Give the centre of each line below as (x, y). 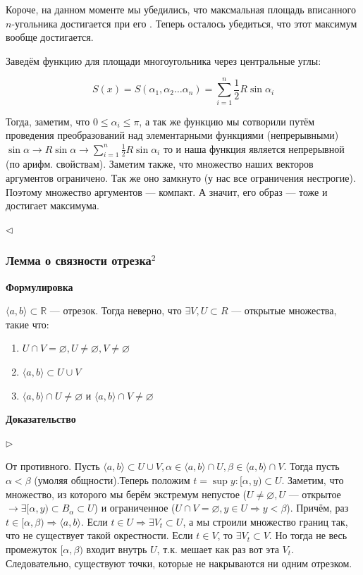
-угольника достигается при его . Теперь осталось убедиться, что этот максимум (184, 23)
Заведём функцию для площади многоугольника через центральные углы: (164, 60)
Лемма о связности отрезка (79, 260)
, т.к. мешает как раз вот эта (218, 549)
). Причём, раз (318, 508)
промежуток (31, 549)
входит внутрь (117, 549)
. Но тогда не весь (308, 535)
